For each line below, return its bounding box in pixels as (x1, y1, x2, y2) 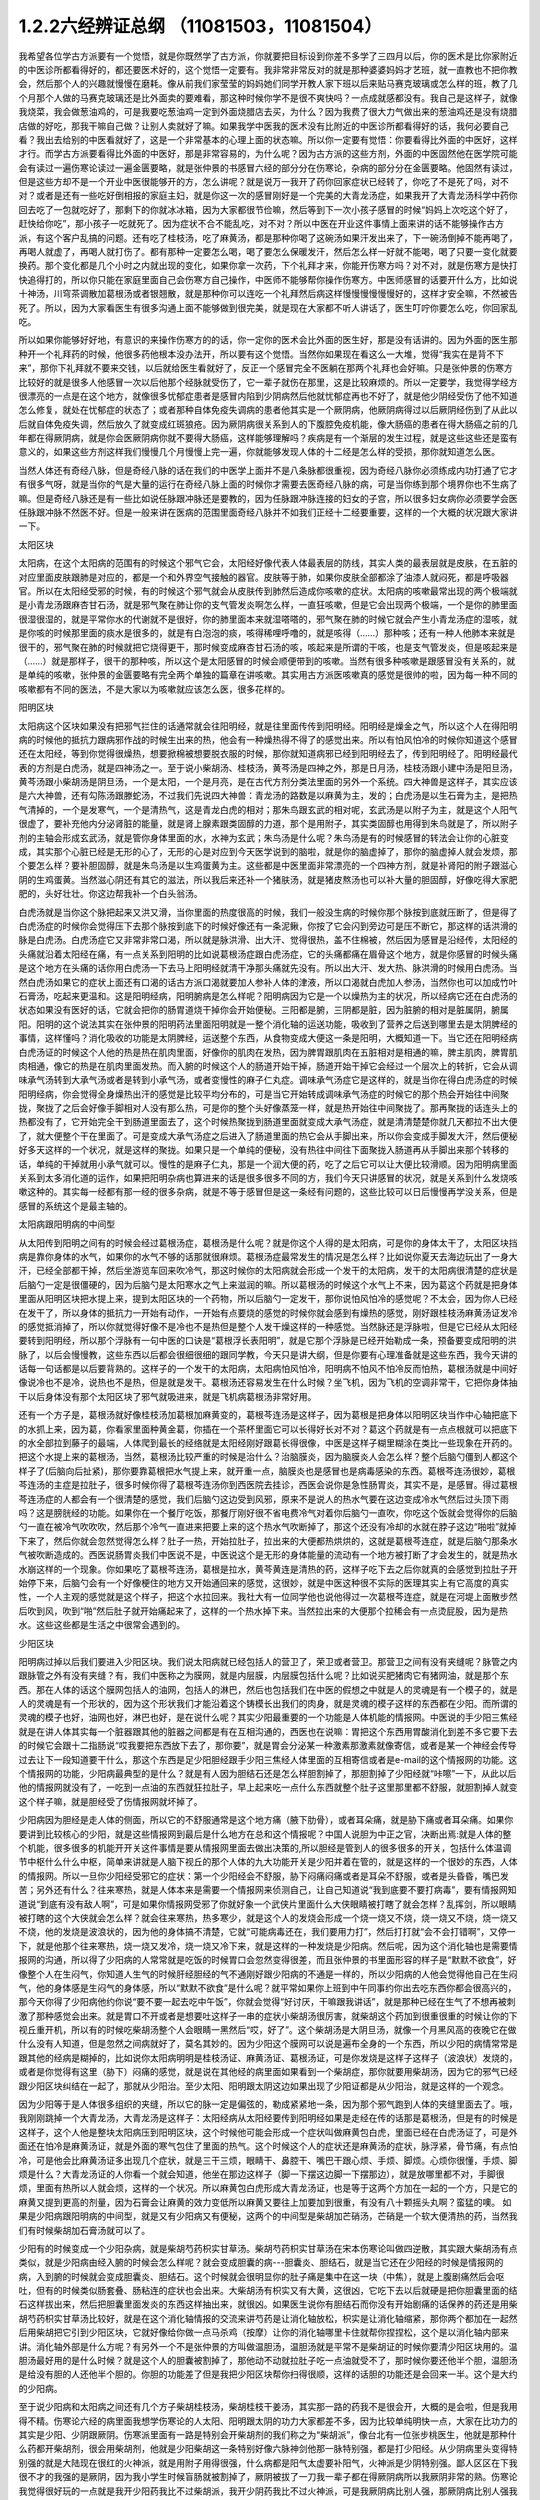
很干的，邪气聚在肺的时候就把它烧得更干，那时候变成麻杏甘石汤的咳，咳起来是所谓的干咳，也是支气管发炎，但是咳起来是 (18, 641, 518, 653)
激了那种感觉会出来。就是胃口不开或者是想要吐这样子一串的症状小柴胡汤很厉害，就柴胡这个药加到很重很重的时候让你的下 (18, 2010, 518, 2022)
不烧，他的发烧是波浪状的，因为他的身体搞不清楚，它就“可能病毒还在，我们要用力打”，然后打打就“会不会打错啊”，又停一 (18, 1926, 516, 1938)
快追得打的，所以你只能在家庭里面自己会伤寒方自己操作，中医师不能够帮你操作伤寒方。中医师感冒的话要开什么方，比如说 (18, 273, 518, 285)
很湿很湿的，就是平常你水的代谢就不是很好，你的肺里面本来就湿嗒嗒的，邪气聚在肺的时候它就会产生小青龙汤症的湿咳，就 (18, 613, 518, 625)
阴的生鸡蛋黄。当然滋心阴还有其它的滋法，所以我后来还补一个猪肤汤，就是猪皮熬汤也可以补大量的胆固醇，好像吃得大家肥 (18, 873, 518, 885)
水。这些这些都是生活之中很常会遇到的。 (18, 1619, 185, 1631)
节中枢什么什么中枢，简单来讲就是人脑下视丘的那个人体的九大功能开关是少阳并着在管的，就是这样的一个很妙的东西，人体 (18, 1856, 518, 1868)
